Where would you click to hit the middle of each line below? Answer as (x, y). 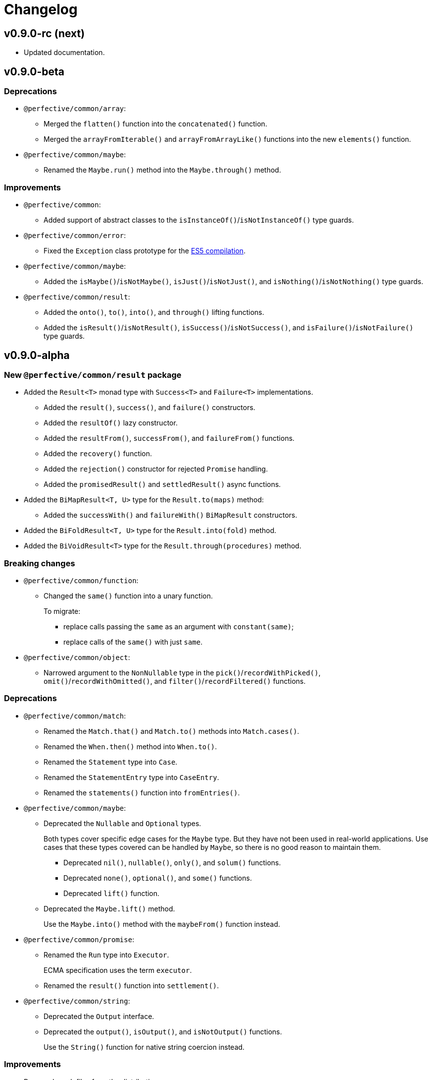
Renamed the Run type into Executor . (106, 955)
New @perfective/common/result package (93, 375)
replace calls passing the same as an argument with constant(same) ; (179, 627)
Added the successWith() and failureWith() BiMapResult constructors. (170, 515)
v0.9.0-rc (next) (45, 33)
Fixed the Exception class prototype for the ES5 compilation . (145, 251)
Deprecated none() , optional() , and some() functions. (158, 878)
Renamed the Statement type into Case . (111, 762)
